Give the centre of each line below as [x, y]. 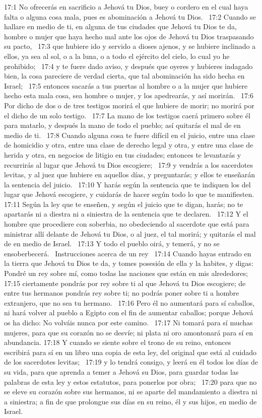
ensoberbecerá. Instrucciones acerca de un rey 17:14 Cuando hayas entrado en [128, 253]
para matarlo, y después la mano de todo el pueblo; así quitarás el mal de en [122, 125]
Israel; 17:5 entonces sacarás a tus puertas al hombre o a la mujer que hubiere [126, 85]
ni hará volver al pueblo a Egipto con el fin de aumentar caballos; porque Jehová [129, 312]
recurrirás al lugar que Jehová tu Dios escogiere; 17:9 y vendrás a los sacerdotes [128, 164]
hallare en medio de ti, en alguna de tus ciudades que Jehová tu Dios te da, [120, 26]
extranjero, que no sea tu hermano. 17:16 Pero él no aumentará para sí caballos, [129, 302]
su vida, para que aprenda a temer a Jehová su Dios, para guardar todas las [121, 371]
